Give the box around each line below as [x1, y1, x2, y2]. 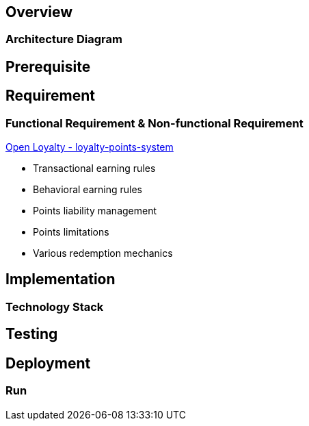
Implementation [5, 271, 116, 288]
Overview [5, 3, 73, 21]
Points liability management [33, 205, 157, 217]
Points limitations [33, 226, 109, 238]
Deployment [5, 354, 91, 372]
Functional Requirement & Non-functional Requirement [5, 116, 304, 130]
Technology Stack [5, 299, 104, 314]
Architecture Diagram [5, 32, 122, 47]
